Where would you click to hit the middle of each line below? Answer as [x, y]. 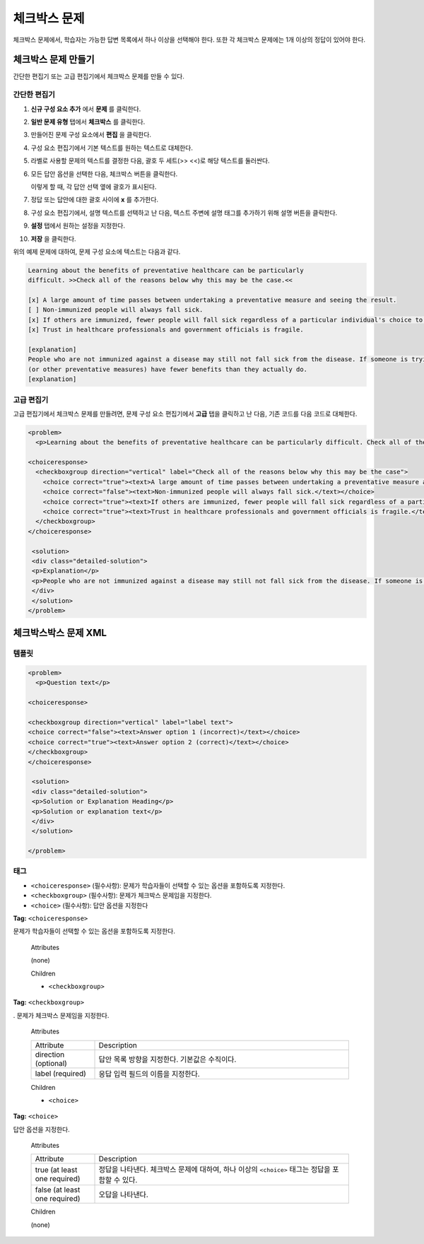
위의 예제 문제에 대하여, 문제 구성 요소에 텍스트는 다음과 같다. [97, 252]
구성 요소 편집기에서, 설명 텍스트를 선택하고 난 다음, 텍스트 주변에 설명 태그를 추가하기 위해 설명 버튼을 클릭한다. [184, 213]
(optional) [51, 1063]
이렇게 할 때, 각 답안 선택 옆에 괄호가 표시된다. [94, 187]
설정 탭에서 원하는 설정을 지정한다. [78, 225]
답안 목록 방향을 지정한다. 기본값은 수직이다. [167, 1059]
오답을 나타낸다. [123, 1195]
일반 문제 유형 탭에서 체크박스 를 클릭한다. [88, 122]
